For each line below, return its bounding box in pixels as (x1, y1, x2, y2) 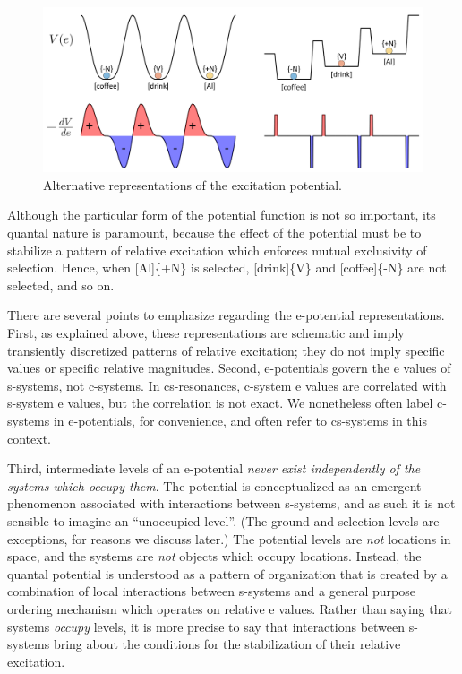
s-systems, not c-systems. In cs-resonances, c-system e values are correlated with (7, 376, 447, 394)
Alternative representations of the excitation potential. (43, 175, 342, 194)
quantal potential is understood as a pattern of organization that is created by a (7, 564, 448, 583)
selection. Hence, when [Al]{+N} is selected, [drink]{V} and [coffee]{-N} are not (7, 258, 447, 277)
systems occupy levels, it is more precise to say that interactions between (7, 617, 406, 635)
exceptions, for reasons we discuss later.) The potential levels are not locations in (7, 529, 451, 548)
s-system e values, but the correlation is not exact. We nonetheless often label (7, 393, 433, 412)
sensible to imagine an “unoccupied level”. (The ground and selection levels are (7, 511, 440, 530)
